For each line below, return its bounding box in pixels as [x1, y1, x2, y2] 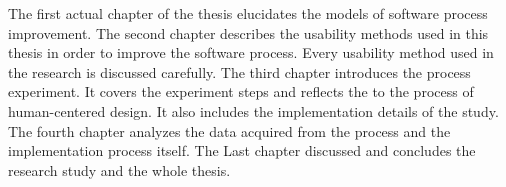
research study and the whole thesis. [8, 159, 231, 180]
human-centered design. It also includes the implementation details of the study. [8, 100, 499, 121]
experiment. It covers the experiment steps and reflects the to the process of [8, 81, 474, 102]
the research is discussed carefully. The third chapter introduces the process [8, 61, 471, 82]
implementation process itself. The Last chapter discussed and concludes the [8, 140, 476, 161]
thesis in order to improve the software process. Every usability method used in [8, 42, 494, 63]
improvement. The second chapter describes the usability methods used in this [8, 22, 489, 43]
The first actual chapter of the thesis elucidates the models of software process [8, 3, 488, 23]
